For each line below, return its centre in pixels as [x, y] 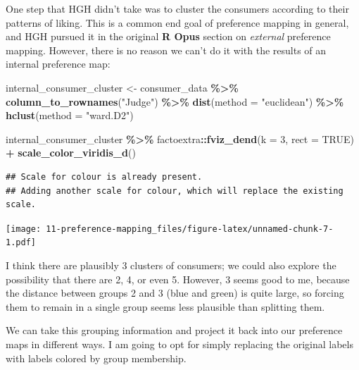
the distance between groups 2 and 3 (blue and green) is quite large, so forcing [175, 293]
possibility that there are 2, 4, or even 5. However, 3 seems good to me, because [178, 279]
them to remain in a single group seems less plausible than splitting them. [165, 306]
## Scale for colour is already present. [104, 177]
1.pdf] [21, 243]
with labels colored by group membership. [96, 358]
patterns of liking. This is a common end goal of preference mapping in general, [177, 22]
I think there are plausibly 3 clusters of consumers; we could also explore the [171, 265]
